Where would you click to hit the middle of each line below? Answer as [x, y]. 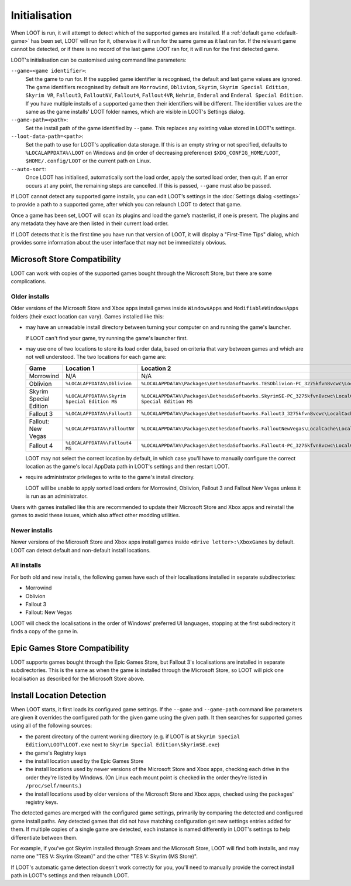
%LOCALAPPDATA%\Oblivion [98, 384]
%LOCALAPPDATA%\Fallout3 [98, 414]
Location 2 [156, 368]
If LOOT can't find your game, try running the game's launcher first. [107, 338]
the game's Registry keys [56, 753]
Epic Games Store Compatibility [70, 648]
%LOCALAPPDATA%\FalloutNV [100, 429]
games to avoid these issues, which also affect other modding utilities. [96, 515]
